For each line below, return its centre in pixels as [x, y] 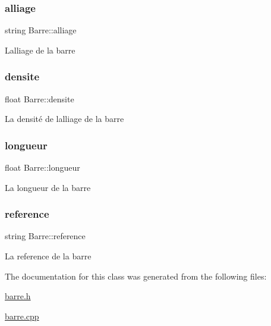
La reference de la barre [48, 256]
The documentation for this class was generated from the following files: [136, 276]
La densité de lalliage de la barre [64, 119]
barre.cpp [22, 316]
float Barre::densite [40, 98]
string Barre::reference [45, 236]
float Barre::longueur [42, 167]
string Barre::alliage [41, 30]
